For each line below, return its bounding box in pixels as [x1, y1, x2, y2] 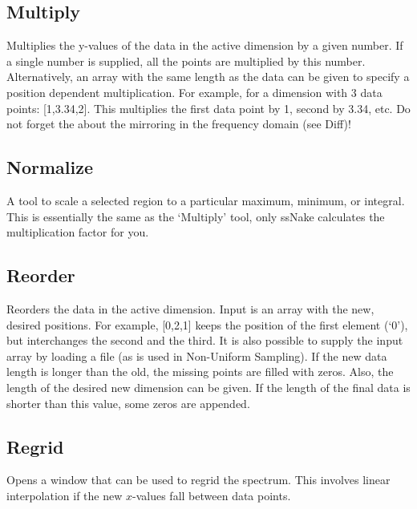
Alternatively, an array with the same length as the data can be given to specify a [6, 68, 410, 85]
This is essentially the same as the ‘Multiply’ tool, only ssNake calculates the [6, 208, 385, 224]
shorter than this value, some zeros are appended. [6, 394, 250, 411]
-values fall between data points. [132, 487, 291, 503]
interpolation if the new [6, 487, 123, 503]
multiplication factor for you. [6, 224, 149, 240]
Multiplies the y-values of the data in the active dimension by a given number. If [6, 37, 403, 54]
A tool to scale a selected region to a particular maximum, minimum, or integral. [6, 192, 405, 208]
